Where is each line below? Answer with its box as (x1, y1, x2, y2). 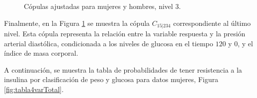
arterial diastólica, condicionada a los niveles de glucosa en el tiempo (4, 38, 213, 48)
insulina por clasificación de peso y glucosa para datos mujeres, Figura (4, 74, 218, 85)
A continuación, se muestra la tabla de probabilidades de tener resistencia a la (4, 64, 242, 75)
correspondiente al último (173, 17, 251, 28)
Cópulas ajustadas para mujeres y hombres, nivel (24, 1, 173, 11)
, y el (238, 38, 253, 48)
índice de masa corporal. (4, 48, 79, 58)
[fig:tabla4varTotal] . (4, 84, 64, 95)
